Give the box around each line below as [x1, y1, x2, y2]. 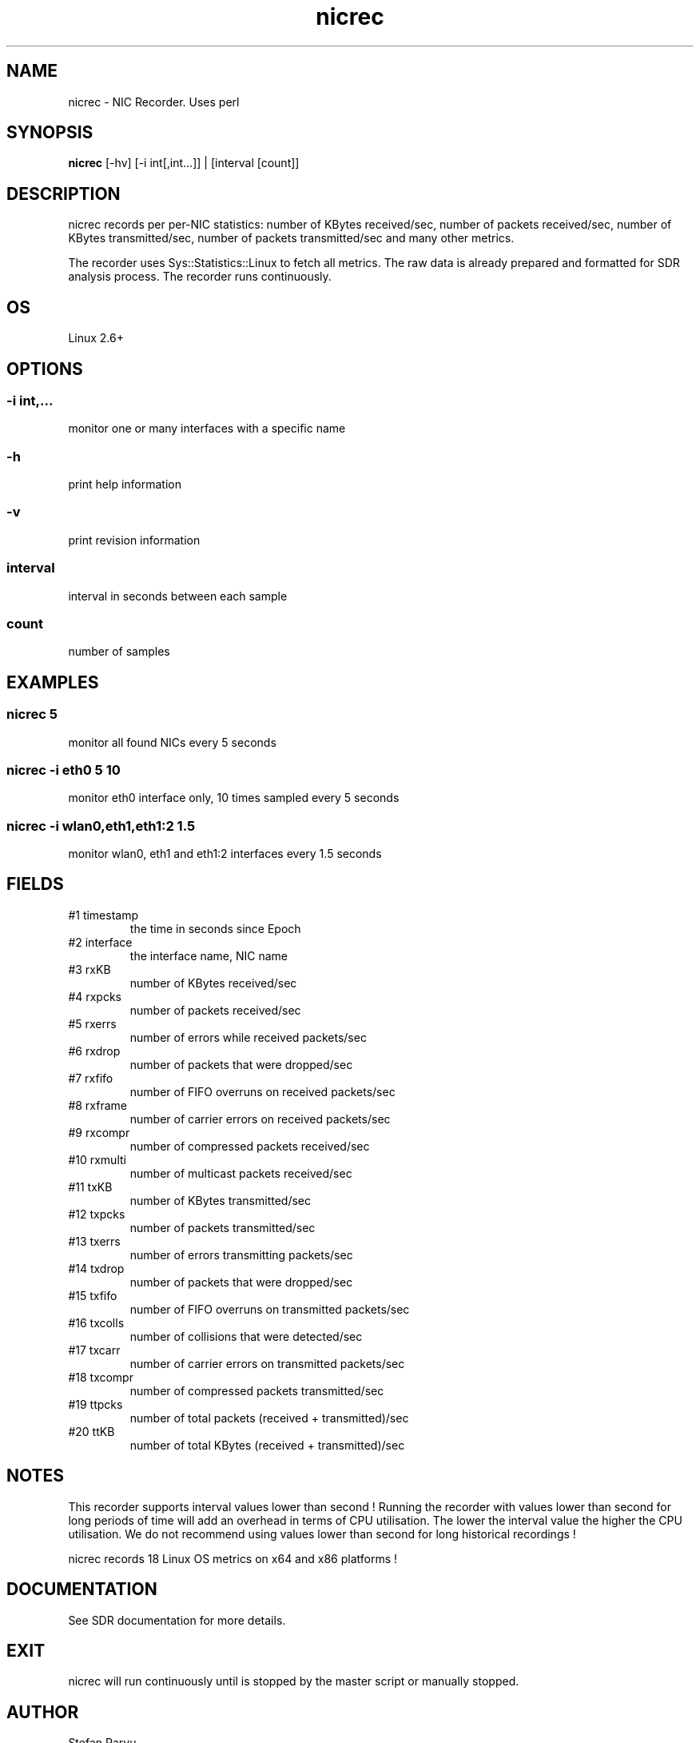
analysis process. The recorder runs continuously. [68, 269, 332, 284]
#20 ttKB [68, 1424, 115, 1438]
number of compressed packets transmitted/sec [129, 1383, 384, 1398]
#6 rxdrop [68, 1043, 121, 1058]
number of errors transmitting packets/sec [129, 1247, 353, 1262]
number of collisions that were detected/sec [129, 1329, 363, 1343]
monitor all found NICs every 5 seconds [68, 735, 276, 749]
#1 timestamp [68, 907, 139, 922]
